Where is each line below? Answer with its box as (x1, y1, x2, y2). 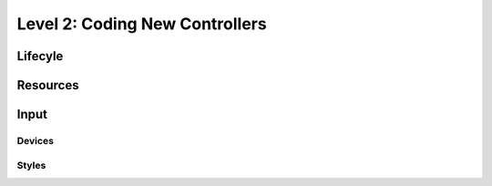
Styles (16, 159, 46, 171)
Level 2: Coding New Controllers (16, 14, 268, 34)
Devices (16, 134, 55, 147)
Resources (16, 77, 79, 93)
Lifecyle (16, 48, 64, 64)
